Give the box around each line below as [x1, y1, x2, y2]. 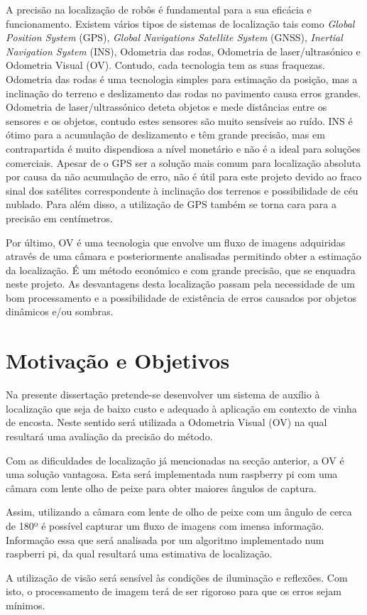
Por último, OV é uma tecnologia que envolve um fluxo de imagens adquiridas [6, 234, 346, 249]
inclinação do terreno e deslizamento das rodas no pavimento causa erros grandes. [6, 85, 361, 100]
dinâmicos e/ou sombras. [6, 304, 114, 319]
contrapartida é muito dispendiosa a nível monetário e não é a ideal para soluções [6, 141, 361, 156]
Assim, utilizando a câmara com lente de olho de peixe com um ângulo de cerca [6, 504, 352, 519]
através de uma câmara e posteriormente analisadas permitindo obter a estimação [6, 249, 361, 263]
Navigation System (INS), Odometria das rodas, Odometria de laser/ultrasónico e [6, 43, 361, 58]
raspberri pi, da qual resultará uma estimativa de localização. [6, 546, 273, 561]
